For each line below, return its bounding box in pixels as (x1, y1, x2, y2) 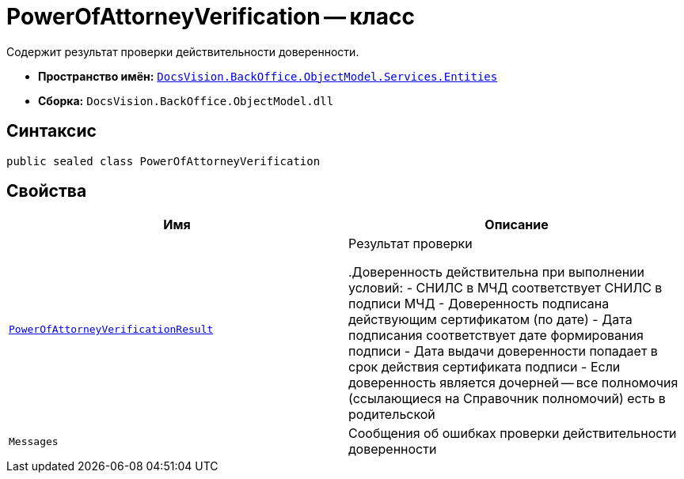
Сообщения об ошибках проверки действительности (348, 425, 677, 442)
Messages (9, 435, 59, 447)
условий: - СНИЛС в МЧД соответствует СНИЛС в (348, 280, 663, 296)
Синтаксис (6, 121, 97, 141)
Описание (484, 217, 549, 233)
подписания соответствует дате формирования (348, 327, 644, 344)
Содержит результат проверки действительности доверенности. (6, 44, 359, 58)
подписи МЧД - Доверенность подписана (348, 296, 610, 312)
